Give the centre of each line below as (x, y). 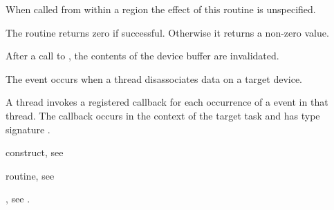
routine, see (30, 175)
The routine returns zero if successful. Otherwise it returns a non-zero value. (167, 32)
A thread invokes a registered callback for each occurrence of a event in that (167, 102)
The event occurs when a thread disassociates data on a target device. (154, 78)
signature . (28, 129)
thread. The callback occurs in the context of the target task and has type (163, 115)
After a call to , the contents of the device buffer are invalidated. (142, 56)
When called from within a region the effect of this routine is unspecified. (161, 9)
